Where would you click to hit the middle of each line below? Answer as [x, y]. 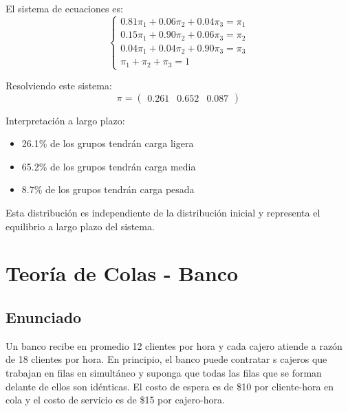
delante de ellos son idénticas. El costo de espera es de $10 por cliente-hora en [170, 386]
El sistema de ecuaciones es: [64, 8]
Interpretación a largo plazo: [65, 120]
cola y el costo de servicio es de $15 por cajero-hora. [115, 400]
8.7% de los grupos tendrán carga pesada [108, 189]
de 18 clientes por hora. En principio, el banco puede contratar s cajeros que [166, 359]
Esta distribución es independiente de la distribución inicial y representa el [163, 212]
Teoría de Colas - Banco [122, 273]
